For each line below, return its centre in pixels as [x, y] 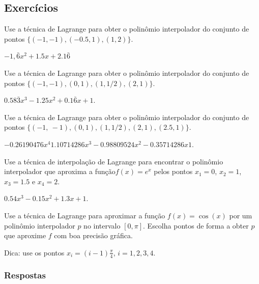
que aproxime [25, 235]
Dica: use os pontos [34, 252]
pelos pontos [173, 171]
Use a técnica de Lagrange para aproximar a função [85, 215]
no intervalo [102, 225]
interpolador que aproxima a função [60, 171]
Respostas [25, 275]
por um [241, 215]
